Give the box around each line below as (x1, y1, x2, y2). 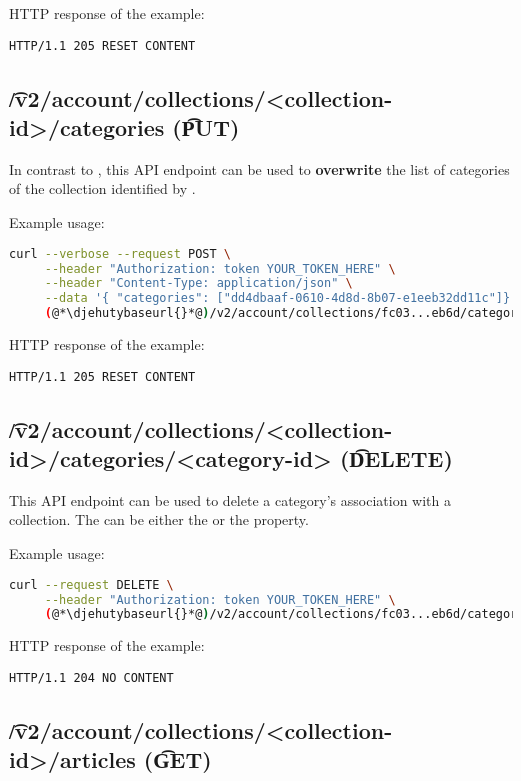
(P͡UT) (172, 112, 240, 143)
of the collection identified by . (9, 178, 196, 199)
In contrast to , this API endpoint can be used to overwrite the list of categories (9, 158, 510, 179)
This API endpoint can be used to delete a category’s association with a (9, 489, 451, 510)
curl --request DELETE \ (9, 577, 174, 592)
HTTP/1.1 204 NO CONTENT (9, 670, 174, 685)
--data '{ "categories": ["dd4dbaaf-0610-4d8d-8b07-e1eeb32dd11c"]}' (44, 291, 518, 306)
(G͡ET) (143, 744, 212, 775)
